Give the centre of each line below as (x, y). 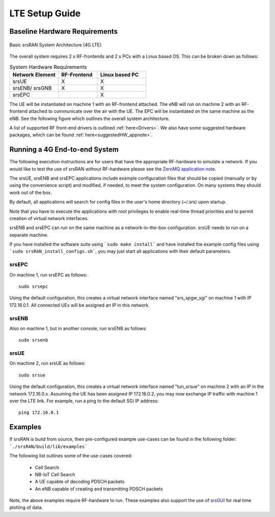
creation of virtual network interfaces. (49, 218)
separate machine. (29, 235)
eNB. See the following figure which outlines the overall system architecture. (90, 118)
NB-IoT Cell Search (55, 474)
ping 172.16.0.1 (39, 413)
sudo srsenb (33, 340)
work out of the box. (31, 192)
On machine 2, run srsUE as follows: (48, 363)
